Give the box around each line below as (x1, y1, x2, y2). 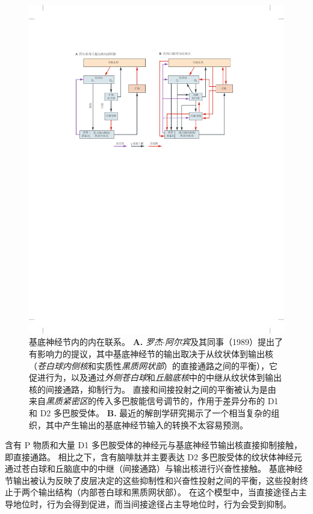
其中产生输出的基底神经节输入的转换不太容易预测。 (45, 418, 248, 431)
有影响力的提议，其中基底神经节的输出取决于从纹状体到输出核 (29, 347, 273, 360)
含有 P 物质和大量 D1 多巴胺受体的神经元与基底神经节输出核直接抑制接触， (5, 439, 302, 451)
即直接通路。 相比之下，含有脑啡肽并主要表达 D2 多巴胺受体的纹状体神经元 (5, 450, 302, 463)
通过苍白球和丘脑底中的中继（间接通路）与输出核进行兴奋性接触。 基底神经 (5, 462, 303, 475)
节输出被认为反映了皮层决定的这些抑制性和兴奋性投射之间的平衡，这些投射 (5, 474, 300, 486)
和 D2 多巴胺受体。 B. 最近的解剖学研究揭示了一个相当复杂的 (29, 406, 271, 419)
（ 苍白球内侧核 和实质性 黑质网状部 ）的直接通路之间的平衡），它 (29, 359, 277, 372)
